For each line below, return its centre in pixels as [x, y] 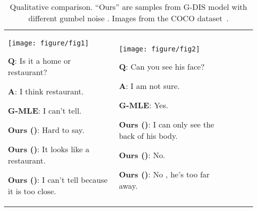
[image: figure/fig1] [48, 43]
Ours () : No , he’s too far [164, 174]
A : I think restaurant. [46, 91]
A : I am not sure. [149, 85]
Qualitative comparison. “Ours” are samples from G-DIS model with [128, 7]
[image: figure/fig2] [159, 49]
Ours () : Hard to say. [46, 130]
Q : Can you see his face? [162, 66]
